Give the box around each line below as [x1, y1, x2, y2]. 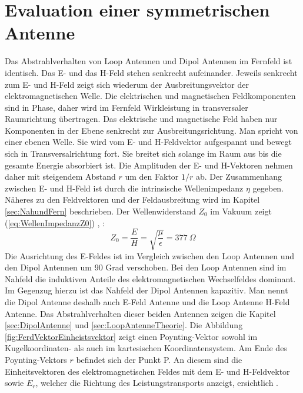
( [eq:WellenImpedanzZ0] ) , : [5, 216, 105, 229]
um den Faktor [125, 170, 179, 183]
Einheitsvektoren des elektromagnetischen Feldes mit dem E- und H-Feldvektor [5, 365, 290, 377]
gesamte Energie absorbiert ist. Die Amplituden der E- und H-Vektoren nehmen [5, 158, 293, 171]
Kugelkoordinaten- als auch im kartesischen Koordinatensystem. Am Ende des [5, 342, 287, 354]
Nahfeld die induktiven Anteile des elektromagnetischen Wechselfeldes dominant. [5, 272, 296, 285]
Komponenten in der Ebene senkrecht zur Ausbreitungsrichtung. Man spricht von [5, 124, 298, 136]
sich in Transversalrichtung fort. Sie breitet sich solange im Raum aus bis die [5, 147, 282, 160]
